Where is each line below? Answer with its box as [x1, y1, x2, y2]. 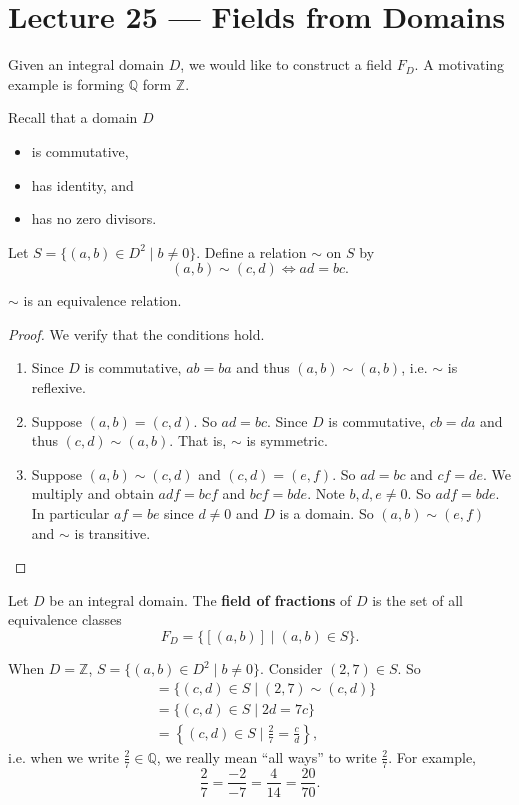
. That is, [169, 430, 227, 451]
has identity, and [31, 174, 134, 195]
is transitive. [74, 522, 151, 543]
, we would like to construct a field [180, 54, 393, 75]
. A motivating [414, 54, 505, 75]
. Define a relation [196, 241, 307, 262]
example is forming [8, 73, 125, 94]
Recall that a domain [8, 107, 138, 128]
